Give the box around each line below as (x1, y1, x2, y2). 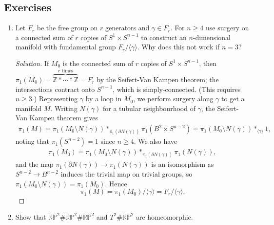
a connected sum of (15, 32, 73, 42)
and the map (15, 159, 54, 169)
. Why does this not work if (137, 42, 220, 52)
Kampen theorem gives (29, 112, 98, 123)
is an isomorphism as (151, 159, 214, 169)
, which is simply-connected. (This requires (113, 84, 241, 94)
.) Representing (32, 93, 78, 104)
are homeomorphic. (136, 211, 193, 222)
